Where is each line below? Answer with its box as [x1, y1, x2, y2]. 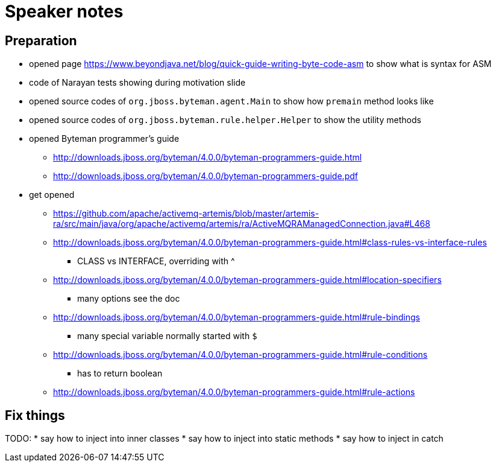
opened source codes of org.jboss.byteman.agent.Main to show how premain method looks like [29, 96, 434, 107]
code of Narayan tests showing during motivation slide [29, 77, 246, 88]
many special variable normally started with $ [77, 331, 257, 342]
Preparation [5, 33, 77, 48]
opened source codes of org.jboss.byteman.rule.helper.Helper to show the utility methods [29, 115, 421, 125]
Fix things [5, 407, 65, 423]
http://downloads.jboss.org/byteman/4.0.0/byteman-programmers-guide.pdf [53, 171, 358, 182]
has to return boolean [77, 368, 163, 379]
